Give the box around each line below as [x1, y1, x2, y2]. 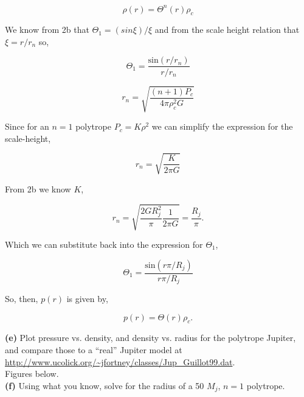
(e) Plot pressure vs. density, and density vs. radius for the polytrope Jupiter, [5, 331, 296, 344]
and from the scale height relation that [154, 23, 300, 36]
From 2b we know [5, 182, 71, 195]
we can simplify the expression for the [151, 120, 293, 133]
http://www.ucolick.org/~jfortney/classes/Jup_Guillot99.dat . [5, 355, 235, 368]
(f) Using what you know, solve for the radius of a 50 [5, 379, 204, 392]
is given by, [66, 292, 108, 305]
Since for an [5, 120, 49, 133]
